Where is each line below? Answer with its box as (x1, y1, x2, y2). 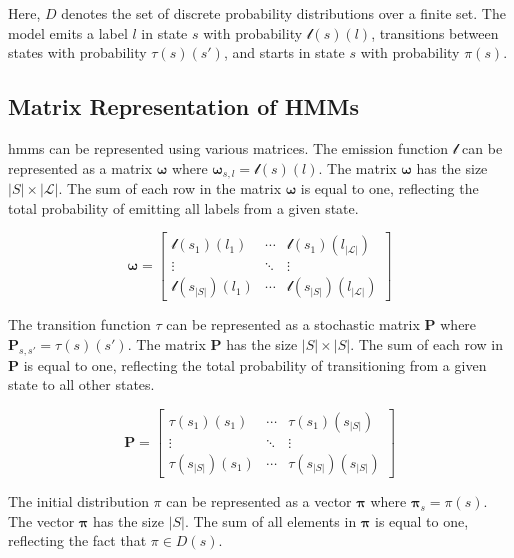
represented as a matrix (8, 157, 153, 178)
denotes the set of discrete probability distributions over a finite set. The (61, 3, 506, 23)
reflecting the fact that (8, 530, 147, 551)
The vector (8, 510, 75, 531)
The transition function (8, 314, 151, 335)
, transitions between (371, 22, 499, 43)
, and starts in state (223, 42, 345, 63)
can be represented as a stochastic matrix (166, 314, 420, 335)
